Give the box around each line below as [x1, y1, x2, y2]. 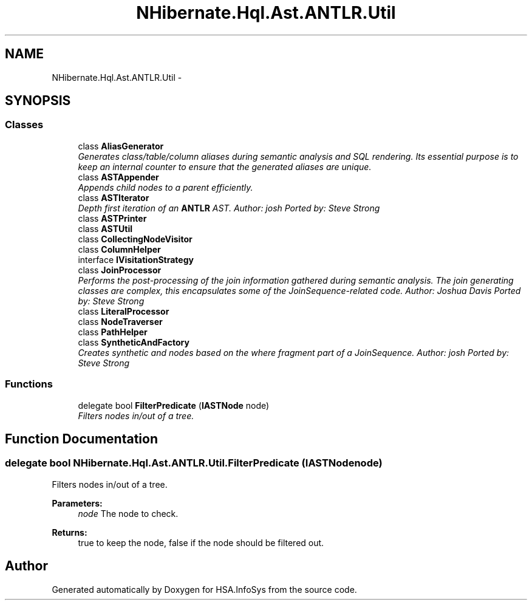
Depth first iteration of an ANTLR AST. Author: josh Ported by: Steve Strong [78, 202, 380, 213]
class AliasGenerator [78, 140, 164, 151]
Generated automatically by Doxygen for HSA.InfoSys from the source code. [52, 584, 357, 595]
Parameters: [52, 497, 103, 508]
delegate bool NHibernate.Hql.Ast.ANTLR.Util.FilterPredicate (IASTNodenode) [5, 457, 383, 470]
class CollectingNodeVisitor [78, 233, 193, 244]
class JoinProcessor [78, 264, 162, 275]
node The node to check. [78, 508, 179, 519]
